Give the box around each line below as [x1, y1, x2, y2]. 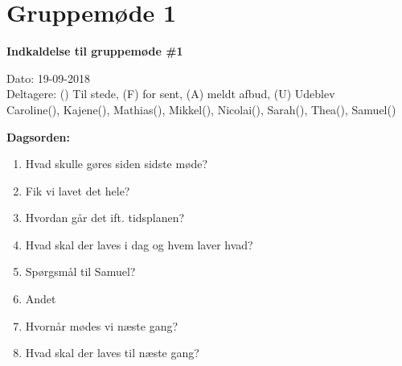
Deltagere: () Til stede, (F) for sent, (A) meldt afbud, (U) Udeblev [6, 85, 335, 102]
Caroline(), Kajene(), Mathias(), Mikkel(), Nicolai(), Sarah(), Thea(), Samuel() [6, 101, 396, 117]
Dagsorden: [6, 128, 71, 145]
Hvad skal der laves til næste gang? [25, 344, 199, 361]
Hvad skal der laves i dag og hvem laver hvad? [25, 236, 253, 253]
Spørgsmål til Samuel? [25, 263, 136, 280]
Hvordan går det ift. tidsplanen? [25, 209, 185, 226]
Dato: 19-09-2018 [6, 69, 91, 86]
